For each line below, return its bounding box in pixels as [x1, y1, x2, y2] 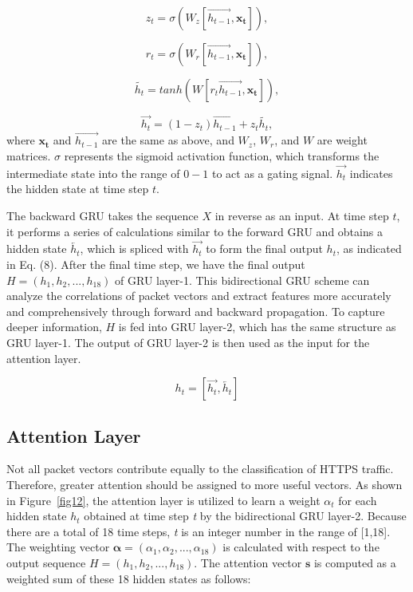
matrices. [6, 148, 51, 164]
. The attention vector [194, 554, 302, 570]
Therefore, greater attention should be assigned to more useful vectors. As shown [6, 476, 403, 492]
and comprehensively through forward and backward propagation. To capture [6, 302, 385, 319]
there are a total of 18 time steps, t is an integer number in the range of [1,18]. [6, 523, 391, 539]
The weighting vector [6, 539, 110, 555]
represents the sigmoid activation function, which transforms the [64, 148, 380, 164]
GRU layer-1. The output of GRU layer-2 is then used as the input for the [6, 334, 370, 350]
